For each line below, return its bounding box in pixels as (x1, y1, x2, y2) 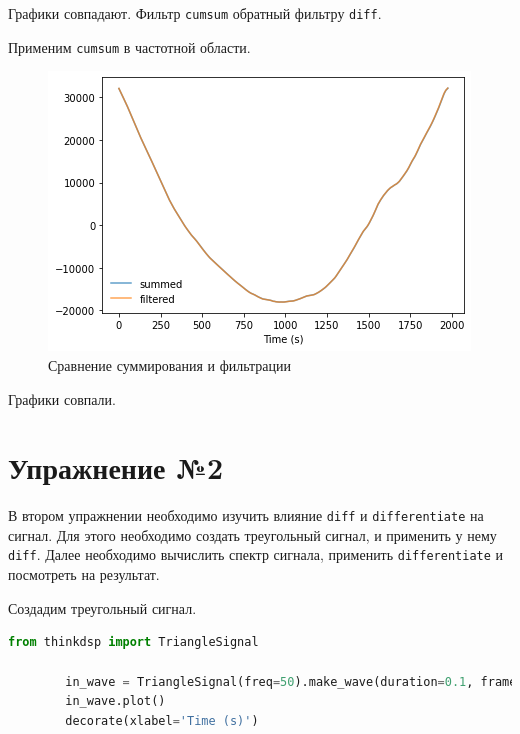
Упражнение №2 (8, 447, 224, 488)
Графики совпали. (8, 388, 116, 409)
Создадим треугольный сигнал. (8, 597, 197, 618)
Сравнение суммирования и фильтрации (48, 354, 292, 375)
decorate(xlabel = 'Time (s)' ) (65, 713, 259, 728)
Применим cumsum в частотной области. (8, 36, 251, 57)
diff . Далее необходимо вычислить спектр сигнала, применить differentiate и (8, 544, 504, 565)
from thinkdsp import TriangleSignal (8, 635, 259, 650)
